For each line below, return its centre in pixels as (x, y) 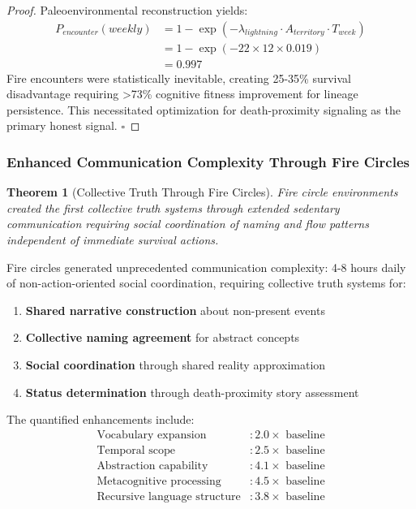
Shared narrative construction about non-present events (175, 310)
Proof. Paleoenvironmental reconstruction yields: (127, 10)
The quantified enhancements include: (101, 419)
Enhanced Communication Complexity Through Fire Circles (208, 161)
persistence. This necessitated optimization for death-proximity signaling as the (204, 109)
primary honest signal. (62, 125)
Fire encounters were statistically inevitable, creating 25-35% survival (179, 78)
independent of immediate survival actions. (113, 240)
